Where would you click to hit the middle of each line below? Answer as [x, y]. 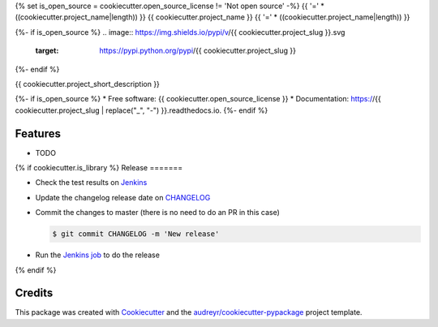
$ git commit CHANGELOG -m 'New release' [136, 234]
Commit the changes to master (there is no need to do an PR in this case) [157, 213]
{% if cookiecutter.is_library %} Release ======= [99, 168]
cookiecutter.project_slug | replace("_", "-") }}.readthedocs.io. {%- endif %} [142, 110]
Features [38, 133]
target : [47, 51]
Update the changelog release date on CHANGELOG [123, 197]
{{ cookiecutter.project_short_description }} [87, 84]
